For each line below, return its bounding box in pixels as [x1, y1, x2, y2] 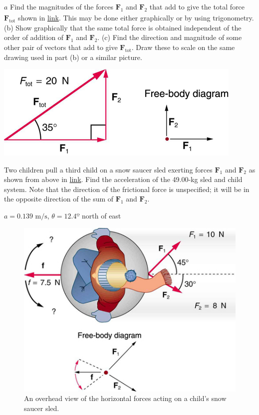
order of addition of [4, 32, 64, 42]
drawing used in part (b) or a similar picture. [4, 51, 142, 62]
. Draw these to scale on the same [131, 41, 235, 52]
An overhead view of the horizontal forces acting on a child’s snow [24, 393, 227, 403]
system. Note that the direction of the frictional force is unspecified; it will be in [4, 183, 250, 194]
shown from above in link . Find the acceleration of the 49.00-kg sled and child [4, 174, 243, 184]
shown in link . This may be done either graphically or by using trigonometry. [18, 12, 254, 23]
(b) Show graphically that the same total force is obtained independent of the [4, 22, 242, 32]
